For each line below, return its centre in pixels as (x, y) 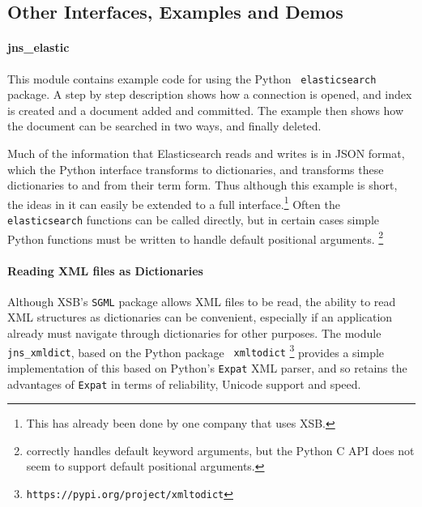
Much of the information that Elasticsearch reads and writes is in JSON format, (206, 153)
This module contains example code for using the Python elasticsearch (192, 78)
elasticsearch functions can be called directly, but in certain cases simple (194, 220)
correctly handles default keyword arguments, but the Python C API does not (220, 450)
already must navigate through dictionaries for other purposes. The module (194, 333)
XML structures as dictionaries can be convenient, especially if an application (200, 317)
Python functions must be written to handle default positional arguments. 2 (196, 237)
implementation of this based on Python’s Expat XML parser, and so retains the (207, 367)
